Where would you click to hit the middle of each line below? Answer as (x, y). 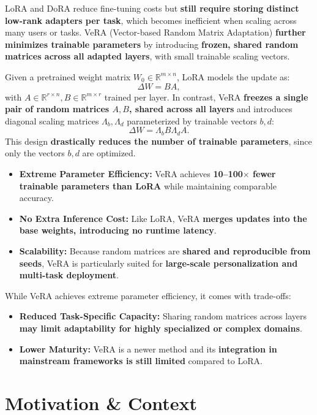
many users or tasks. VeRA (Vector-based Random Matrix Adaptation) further (155, 32)
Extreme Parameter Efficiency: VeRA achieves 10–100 (131, 173)
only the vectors (35, 153)
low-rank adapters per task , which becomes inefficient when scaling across (151, 20)
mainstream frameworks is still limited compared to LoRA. (141, 361)
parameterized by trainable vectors (192, 120)
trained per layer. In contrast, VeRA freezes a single (206, 97)
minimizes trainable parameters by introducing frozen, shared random (152, 44)
